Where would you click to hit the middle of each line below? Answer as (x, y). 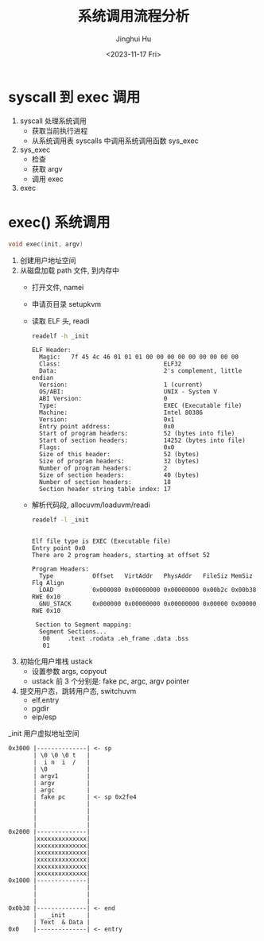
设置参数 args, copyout (69, 672)
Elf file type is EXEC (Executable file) (101, 541)
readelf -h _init (60, 336)
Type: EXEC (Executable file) (140, 406)
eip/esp (44, 717)
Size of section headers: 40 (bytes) (119, 475)
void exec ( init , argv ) (46, 244)
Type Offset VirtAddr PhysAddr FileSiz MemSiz (146, 576)
